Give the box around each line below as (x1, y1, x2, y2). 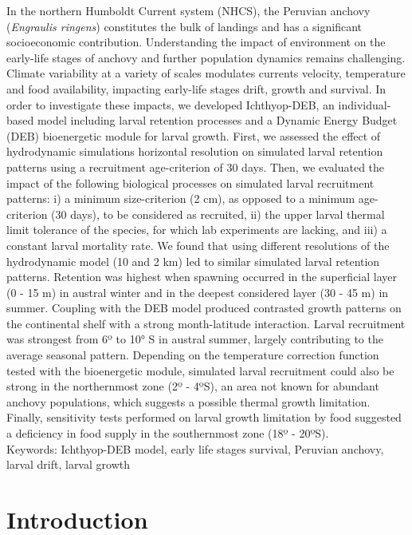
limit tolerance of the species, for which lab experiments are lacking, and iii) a (6, 221, 387, 238)
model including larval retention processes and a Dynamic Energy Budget (37, 112, 398, 129)
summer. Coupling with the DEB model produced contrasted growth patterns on (6, 299, 402, 316)
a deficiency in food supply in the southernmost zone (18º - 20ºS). (6, 425, 329, 442)
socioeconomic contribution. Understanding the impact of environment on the (6, 34, 386, 50)
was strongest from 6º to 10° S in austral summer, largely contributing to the (6, 331, 383, 347)
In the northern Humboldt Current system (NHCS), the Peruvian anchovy (6, 2, 371, 18)
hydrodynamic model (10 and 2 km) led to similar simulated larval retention (6, 252, 380, 269)
